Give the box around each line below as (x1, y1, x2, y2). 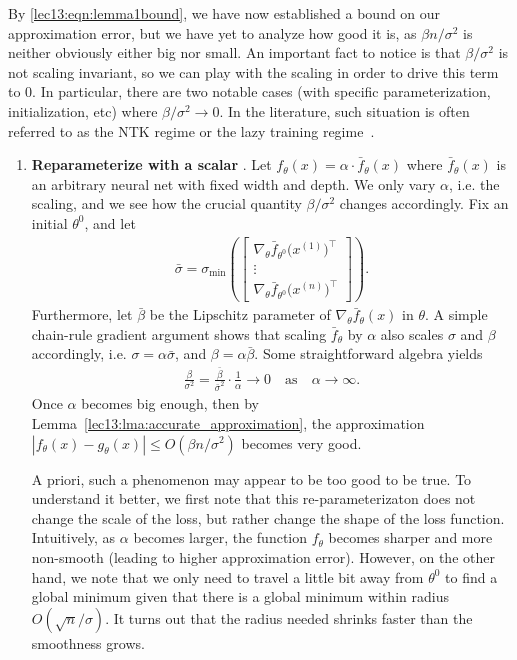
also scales (380, 323, 444, 344)
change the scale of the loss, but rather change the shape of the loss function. (31, 507, 505, 528)
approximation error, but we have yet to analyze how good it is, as (8, 22, 417, 43)
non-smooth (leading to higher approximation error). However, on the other (31, 546, 495, 567)
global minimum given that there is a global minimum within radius (31, 586, 449, 607)
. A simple (424, 304, 488, 325)
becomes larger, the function (133, 527, 308, 548)
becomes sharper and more (328, 527, 493, 548)
